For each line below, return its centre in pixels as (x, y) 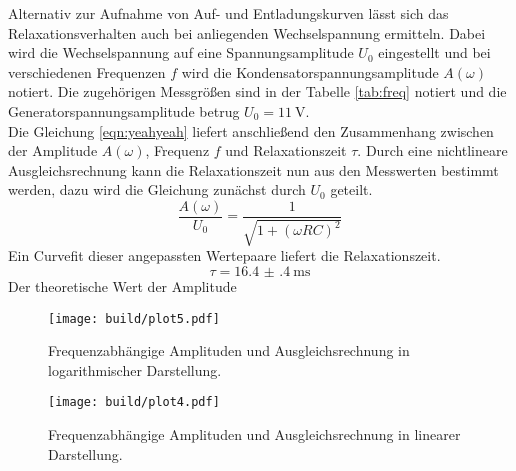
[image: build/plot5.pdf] (134, 318)
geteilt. (351, 189)
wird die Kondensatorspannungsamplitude (310, 71)
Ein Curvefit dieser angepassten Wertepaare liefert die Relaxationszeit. (224, 255)
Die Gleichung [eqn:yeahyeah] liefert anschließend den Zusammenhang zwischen (251, 130)
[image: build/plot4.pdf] (134, 402)
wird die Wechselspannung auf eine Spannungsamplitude (181, 52)
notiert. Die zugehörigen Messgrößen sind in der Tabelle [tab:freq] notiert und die (257, 91)
